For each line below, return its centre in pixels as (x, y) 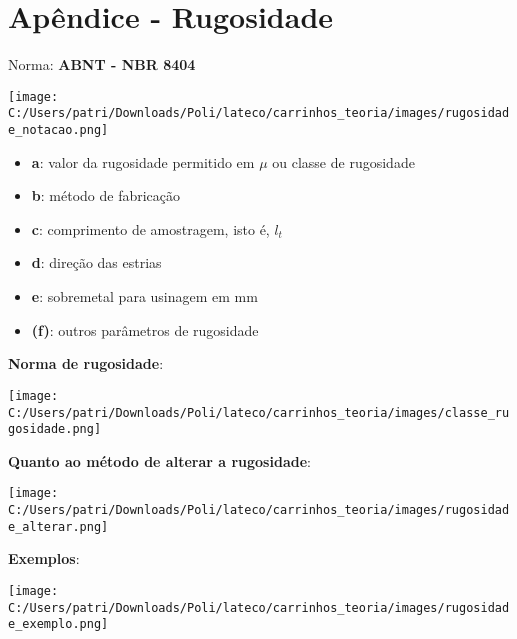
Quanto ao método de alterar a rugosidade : (159, 460)
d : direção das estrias (96, 262)
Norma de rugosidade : (86, 363)
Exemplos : (44, 558)
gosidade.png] (55, 429)
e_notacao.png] (58, 130)
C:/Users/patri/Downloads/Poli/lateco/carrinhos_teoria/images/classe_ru (259, 412)
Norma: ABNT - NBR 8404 (102, 64)
